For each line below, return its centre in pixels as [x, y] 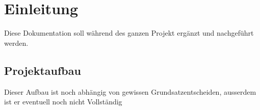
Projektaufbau [43, 70]
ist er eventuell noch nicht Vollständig [63, 102]
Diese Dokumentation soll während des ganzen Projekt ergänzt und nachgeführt [129, 33]
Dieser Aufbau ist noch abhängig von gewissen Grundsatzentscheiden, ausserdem [130, 91]
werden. [16, 43]
